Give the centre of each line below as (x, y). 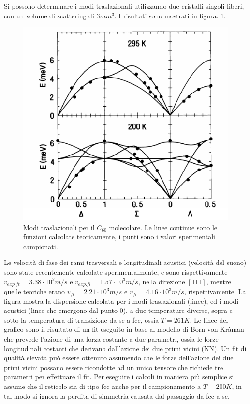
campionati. (41, 246)
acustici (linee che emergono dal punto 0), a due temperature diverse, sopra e (118, 310)
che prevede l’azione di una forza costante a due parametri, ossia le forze (111, 339)
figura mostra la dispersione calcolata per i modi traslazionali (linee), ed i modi (121, 301)
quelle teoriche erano (35, 291)
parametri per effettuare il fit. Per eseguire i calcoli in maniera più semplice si (119, 377)
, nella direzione (162, 281)
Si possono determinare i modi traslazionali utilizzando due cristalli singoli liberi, (124, 6)
